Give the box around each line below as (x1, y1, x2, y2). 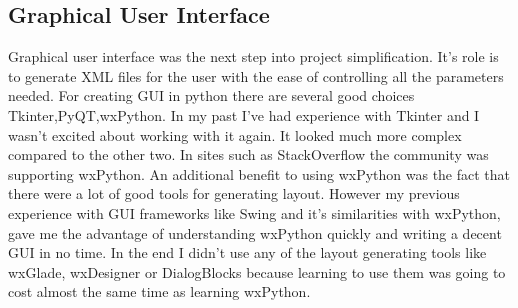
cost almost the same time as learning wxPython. (8, 281, 311, 302)
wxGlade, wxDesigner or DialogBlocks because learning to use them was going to (8, 261, 506, 282)
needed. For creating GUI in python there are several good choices (8, 85, 415, 106)
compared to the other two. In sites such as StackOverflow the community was (8, 144, 489, 165)
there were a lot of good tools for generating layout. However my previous (8, 183, 460, 204)
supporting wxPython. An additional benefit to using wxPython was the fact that (8, 163, 511, 184)
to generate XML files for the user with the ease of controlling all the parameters (8, 65, 504, 86)
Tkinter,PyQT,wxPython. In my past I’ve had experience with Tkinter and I (8, 104, 480, 125)
